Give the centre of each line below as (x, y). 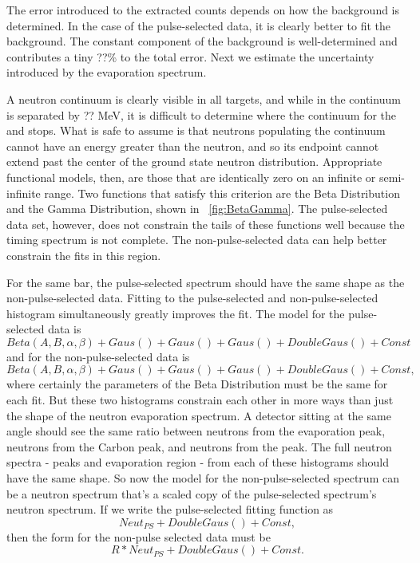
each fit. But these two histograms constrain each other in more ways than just (200, 400)
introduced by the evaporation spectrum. (107, 72)
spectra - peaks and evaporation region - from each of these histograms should (198, 462)
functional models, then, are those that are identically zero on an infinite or (191, 177)
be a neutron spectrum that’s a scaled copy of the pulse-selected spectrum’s (192, 493)
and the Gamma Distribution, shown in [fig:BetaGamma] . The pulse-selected (197, 209)
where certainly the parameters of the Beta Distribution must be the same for (197, 384)
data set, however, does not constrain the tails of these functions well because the (206, 224)
